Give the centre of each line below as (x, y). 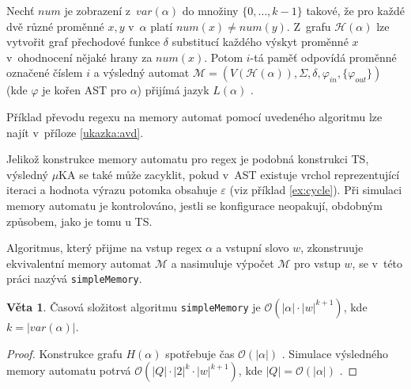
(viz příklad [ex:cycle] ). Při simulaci (316, 190)
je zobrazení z (98, 10)
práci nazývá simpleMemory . (74, 278)
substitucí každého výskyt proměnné (260, 42)
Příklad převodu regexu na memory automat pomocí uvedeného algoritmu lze (194, 116)
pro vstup (317, 263)
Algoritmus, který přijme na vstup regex (104, 248)
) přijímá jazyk (173, 90)
